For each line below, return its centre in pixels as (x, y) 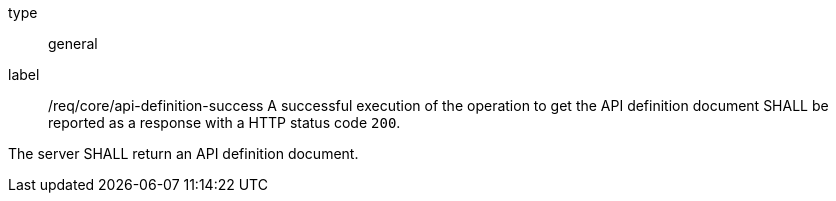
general (73, 43)
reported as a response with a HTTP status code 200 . (224, 122)
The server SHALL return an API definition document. (183, 153)
